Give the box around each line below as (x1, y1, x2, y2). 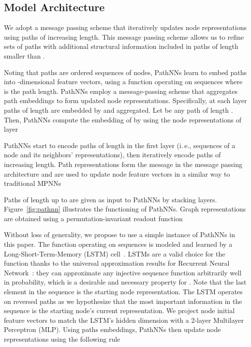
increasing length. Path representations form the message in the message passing (4, 159, 242, 169)
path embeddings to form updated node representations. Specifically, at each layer (4, 95, 247, 106)
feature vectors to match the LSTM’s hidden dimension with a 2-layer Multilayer (4, 315, 244, 325)
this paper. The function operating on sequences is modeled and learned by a (4, 239, 233, 249)
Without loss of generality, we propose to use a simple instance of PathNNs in (4, 229, 235, 240)
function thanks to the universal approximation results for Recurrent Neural (4, 258, 230, 268)
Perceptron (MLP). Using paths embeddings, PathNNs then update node (4, 324, 221, 334)
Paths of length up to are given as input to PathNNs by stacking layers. (4, 194, 217, 204)
